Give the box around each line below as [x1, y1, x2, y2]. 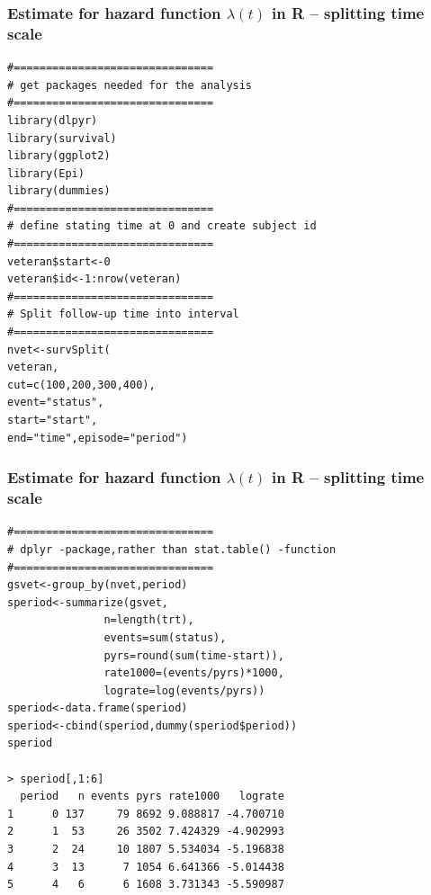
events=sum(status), [103, 631, 227, 644]
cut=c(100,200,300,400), [7, 378, 156, 391]
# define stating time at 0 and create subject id [7, 219, 317, 233]
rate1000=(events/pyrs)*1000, [103, 667, 284, 680]
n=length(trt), [103, 613, 194, 627]
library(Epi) [7, 166, 85, 180]
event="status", [7, 396, 104, 409]
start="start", [7, 414, 98, 427]
